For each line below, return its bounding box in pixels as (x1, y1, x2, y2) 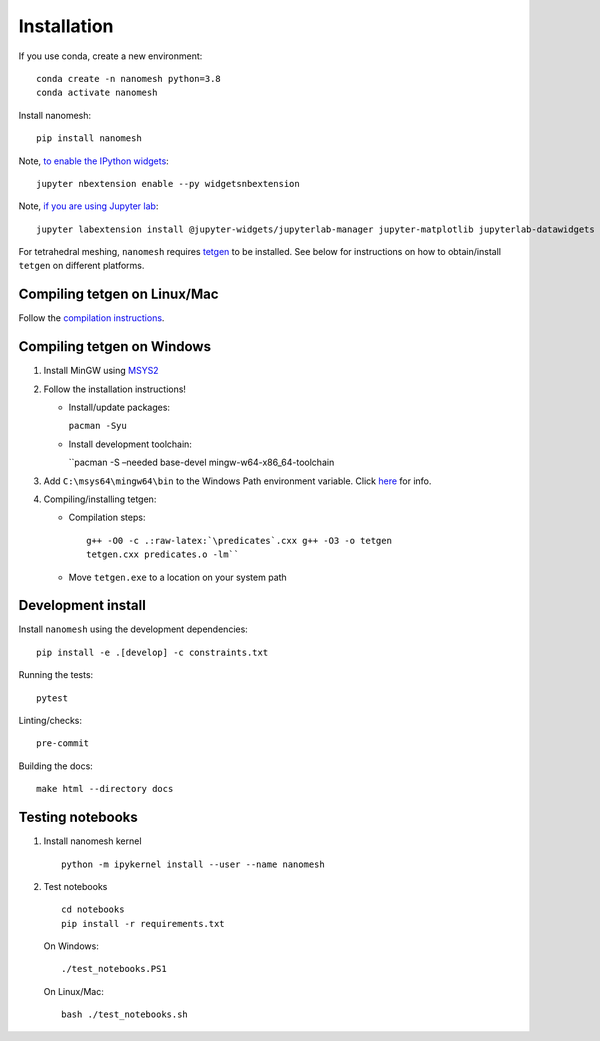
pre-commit (36, 738, 90, 749)
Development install (18, 597, 147, 614)
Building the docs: (18, 760, 94, 772)
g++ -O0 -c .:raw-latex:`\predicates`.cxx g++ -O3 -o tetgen (86, 535, 392, 546)
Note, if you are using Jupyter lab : (18, 200, 159, 212)
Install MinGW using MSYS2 (43, 365, 159, 377)
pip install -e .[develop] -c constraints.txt (36, 646, 269, 658)
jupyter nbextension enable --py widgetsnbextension (36, 178, 300, 189)
